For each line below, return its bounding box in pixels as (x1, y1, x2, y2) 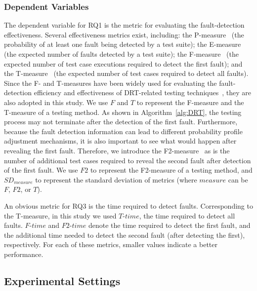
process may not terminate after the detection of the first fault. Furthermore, (4, 116, 238, 127)
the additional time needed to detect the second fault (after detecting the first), (4, 229, 245, 240)
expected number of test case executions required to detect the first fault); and (4, 58, 243, 69)
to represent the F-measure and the (136, 97, 244, 107)
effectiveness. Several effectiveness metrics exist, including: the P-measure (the (4, 29, 244, 39)
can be (228, 174, 248, 184)
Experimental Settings (4, 273, 121, 288)
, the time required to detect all (139, 210, 235, 220)
